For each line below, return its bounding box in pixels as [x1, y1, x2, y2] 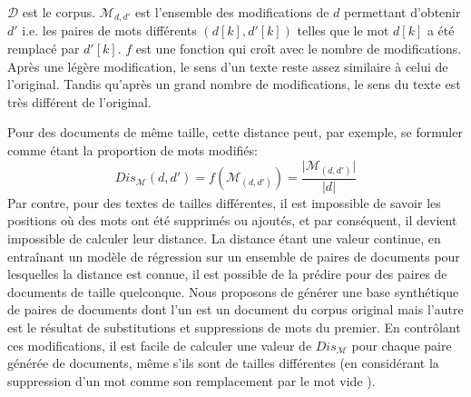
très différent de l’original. [7, 92, 152, 111]
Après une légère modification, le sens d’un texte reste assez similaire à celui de [7, 56, 448, 75]
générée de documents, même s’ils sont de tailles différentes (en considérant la [7, 353, 439, 372]
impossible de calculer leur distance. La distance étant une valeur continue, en [7, 229, 441, 248]
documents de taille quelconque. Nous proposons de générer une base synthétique [7, 282, 459, 301]
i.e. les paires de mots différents [22, 21, 197, 40]
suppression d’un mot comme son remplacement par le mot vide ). [7, 371, 376, 390]
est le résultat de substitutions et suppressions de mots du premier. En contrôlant [7, 317, 461, 336]
